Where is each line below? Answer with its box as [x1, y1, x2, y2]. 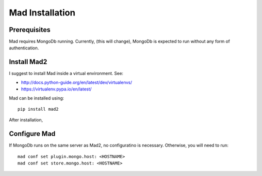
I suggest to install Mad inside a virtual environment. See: [9, 71, 124, 76]
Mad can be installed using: [9, 95, 64, 101]
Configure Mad [9, 130, 56, 138]
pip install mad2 [17, 106, 59, 112]
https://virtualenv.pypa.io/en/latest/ [21, 86, 92, 92]
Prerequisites [9, 26, 50, 34]
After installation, [9, 117, 43, 123]
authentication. [9, 45, 39, 51]
